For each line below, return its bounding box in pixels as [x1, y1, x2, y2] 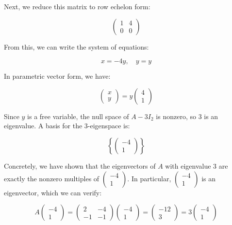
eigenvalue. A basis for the [4, 121, 83, 131]
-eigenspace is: [87, 121, 130, 131]
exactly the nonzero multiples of [4, 173, 99, 183]
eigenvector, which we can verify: [4, 187, 102, 197]
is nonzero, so [156, 111, 196, 121]
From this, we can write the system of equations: [4, 41, 149, 52]
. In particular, [127, 173, 171, 183]
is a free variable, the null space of [27, 111, 129, 121]
